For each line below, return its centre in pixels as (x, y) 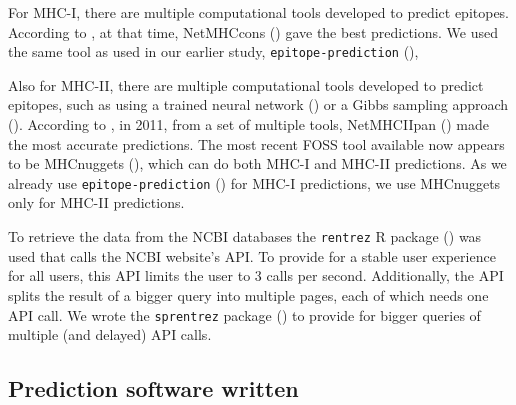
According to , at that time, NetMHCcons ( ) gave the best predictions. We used (253, 31)
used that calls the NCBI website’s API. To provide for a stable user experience (252, 255)
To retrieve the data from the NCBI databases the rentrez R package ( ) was (245, 236)
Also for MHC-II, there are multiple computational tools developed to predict (246, 84)
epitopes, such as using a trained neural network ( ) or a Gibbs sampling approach (258, 104)
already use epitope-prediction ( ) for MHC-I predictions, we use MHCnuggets (254, 182)
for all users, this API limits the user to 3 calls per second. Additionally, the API (256, 275)
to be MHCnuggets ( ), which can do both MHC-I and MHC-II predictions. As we (257, 163)
